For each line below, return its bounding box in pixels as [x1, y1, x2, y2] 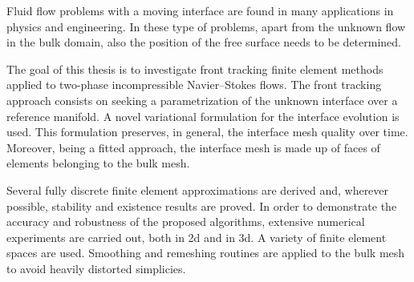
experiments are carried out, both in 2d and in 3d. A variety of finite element [6, 228, 387, 245]
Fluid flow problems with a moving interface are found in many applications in [6, 2, 394, 18]
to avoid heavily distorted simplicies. [6, 260, 186, 276]
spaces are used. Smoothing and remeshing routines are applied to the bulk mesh [6, 244, 405, 261]
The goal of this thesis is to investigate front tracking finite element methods [6, 60, 384, 77]
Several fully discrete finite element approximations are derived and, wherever [6, 181, 389, 198]
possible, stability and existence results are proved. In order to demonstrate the [6, 197, 397, 214]
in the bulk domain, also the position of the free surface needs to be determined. [6, 34, 401, 50]
